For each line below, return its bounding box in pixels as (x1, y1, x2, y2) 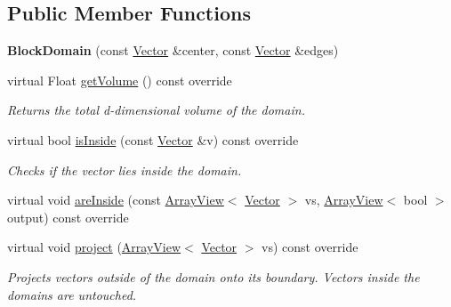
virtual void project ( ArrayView (7, 238, 181, 256)
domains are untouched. (7, 285, 137, 303)
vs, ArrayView (304, 190, 383, 209)
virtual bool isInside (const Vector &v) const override (7, 130, 299, 149)
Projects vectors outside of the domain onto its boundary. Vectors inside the (7, 267, 420, 286)
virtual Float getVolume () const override (7, 70, 232, 89)
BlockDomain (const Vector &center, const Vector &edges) (7, 41, 339, 60)
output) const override (7, 207, 129, 226)
